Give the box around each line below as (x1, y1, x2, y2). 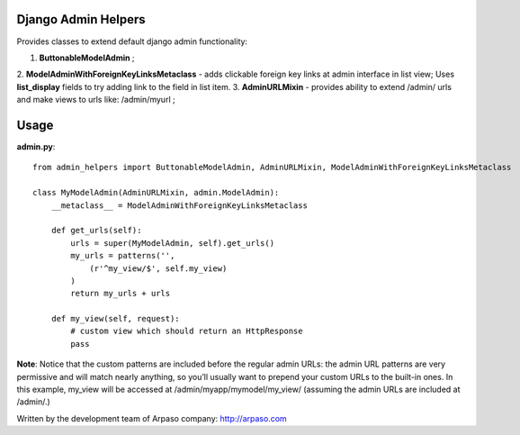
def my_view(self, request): (50, 313, 180, 324)
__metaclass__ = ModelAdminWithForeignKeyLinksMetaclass (50, 200, 308, 211)
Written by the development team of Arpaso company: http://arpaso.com (16, 412, 287, 423)
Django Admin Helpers (16, 12, 146, 27)
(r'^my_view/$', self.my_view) (89, 263, 228, 274)
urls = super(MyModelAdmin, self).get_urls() (70, 238, 274, 248)
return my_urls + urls (70, 288, 171, 299)
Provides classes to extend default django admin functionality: (16, 36, 247, 47)
